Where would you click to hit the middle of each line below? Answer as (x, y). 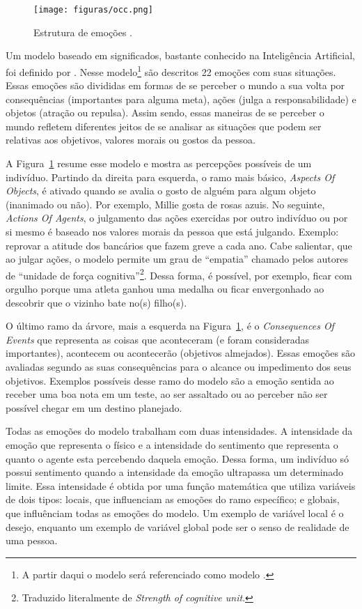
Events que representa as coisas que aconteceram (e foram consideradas (157, 339)
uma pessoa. (32, 540)
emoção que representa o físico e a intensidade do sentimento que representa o (172, 445)
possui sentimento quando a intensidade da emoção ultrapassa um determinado (175, 472)
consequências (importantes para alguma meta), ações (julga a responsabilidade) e (181, 99)
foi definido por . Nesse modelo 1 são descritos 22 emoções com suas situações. (171, 70)
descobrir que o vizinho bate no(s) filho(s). (96, 302)
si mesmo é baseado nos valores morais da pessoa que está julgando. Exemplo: (172, 232)
